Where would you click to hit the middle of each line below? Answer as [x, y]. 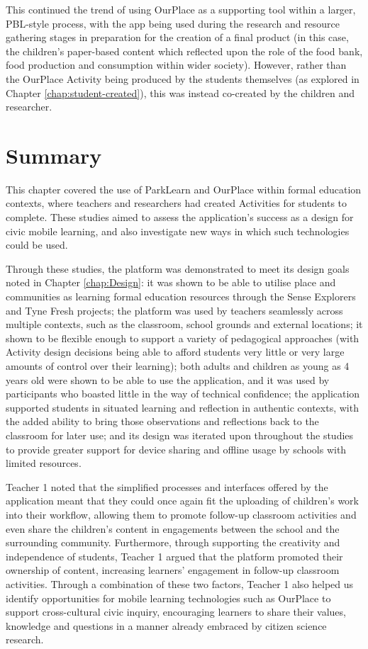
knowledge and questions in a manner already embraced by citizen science [166, 625]
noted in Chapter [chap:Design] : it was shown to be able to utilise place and [171, 282]
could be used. [37, 245]
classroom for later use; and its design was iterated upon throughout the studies [180, 435]
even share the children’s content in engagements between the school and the [173, 528]
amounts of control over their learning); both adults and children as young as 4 [178, 366]
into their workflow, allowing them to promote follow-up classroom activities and [181, 514]
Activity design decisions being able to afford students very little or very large [175, 352]
